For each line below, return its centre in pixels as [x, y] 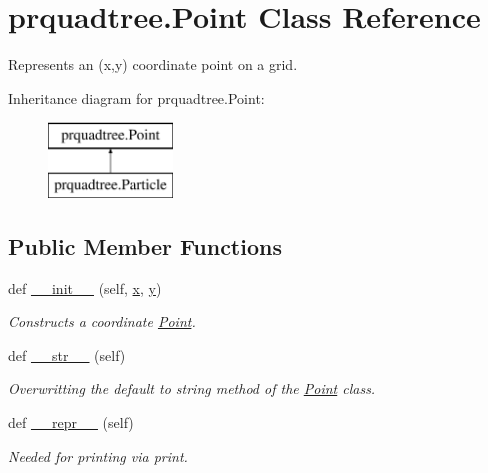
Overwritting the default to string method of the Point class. [192, 388]
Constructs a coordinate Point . [102, 321]
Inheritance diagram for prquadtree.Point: [136, 97]
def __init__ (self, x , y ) [85, 287]
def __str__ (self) [67, 354]
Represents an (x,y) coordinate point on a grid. [153, 64]
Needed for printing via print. [98, 455]
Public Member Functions [145, 245]
